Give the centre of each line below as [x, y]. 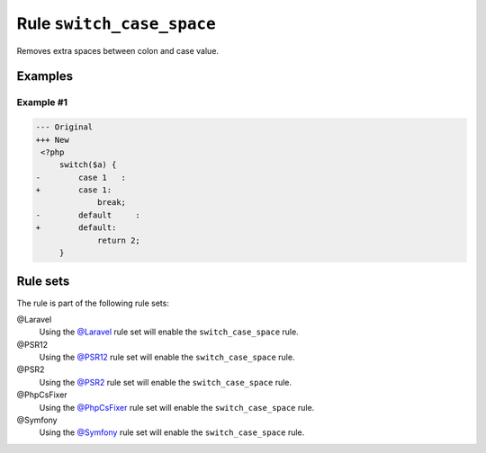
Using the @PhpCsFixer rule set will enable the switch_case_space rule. [177, 407]
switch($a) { [88, 165]
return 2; [119, 240]
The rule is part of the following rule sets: [93, 303]
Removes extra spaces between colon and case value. [118, 50]
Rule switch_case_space [116, 23]
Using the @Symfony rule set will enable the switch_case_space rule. [172, 432]
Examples [45, 76]
